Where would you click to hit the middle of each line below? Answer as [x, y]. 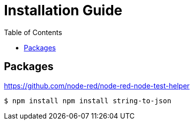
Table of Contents [33, 32]
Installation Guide [63, 10]
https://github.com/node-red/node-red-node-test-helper [97, 85]
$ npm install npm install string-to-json [88, 101]
